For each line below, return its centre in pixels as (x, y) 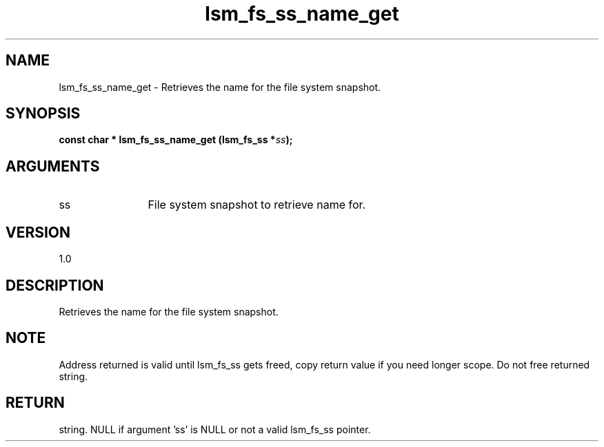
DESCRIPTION (55, 285)
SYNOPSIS (43, 114)
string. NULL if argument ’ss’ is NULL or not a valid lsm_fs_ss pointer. (215, 429)
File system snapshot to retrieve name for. (257, 205)
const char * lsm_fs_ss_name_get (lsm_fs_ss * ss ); (176, 140)
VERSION (38, 232)
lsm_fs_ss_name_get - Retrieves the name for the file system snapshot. (220, 87)
